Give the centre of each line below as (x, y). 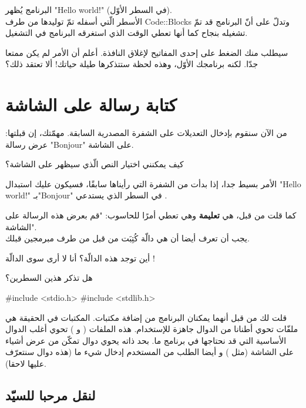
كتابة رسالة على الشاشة (91, 105)
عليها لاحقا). (26, 363)
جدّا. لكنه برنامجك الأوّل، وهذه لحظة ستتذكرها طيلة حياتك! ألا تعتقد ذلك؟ (132, 64)
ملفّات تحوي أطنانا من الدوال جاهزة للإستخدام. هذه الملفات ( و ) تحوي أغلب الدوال (152, 329)
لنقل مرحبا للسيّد (51, 395)
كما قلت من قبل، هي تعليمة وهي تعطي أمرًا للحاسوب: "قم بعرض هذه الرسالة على (151, 215)
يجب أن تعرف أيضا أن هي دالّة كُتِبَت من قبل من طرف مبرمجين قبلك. (127, 238)
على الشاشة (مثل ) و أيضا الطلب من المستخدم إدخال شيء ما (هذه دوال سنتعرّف (150, 352)
